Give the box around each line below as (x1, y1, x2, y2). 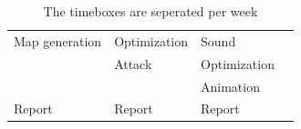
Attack (114, 54, 152, 73)
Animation (201, 76, 260, 95)
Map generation (14, 31, 102, 50)
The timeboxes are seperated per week (43, 2, 258, 20)
